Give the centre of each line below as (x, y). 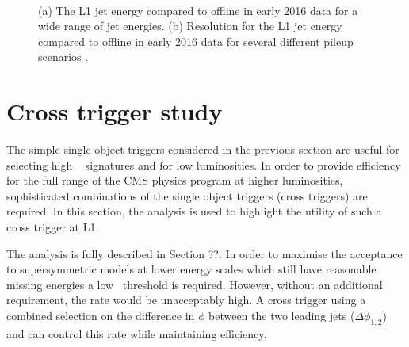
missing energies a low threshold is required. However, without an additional (195, 284)
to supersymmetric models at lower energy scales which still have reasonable (191, 269)
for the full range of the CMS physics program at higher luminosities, (175, 180)
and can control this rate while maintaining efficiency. (137, 333)
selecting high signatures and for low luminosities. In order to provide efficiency (204, 164)
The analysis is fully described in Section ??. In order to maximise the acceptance (204, 253)
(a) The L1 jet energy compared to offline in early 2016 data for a (198, 10)
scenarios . (63, 57)
